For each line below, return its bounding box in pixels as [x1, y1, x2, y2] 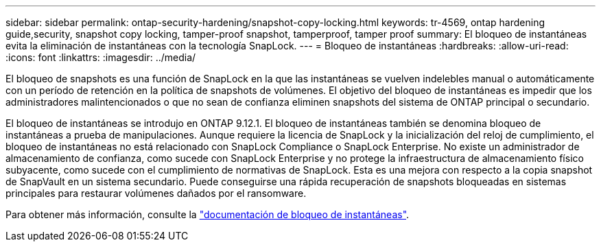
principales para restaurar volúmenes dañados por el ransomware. [5, 187, 307, 199]
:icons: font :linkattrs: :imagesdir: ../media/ [5, 51, 196, 63]
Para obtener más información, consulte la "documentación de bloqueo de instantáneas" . [5, 209, 410, 220]
